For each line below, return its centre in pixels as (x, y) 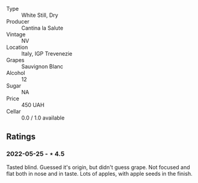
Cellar (14, 111)
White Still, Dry (40, 15)
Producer (18, 21)
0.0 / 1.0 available (43, 118)
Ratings (21, 137)
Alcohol (16, 73)
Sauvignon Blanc (42, 66)
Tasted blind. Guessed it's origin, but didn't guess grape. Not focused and (98, 167)
